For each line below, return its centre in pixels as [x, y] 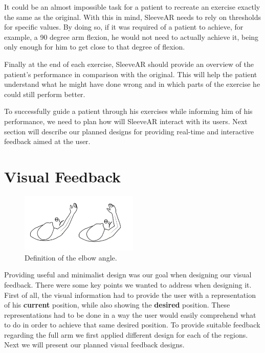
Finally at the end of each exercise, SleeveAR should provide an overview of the [129, 64]
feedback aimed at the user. [47, 141]
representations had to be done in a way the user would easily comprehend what [130, 314]
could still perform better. [45, 94]
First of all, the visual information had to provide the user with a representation [130, 295]
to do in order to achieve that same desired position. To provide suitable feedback [132, 325]
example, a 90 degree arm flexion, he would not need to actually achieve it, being [131, 37]
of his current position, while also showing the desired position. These [117, 305]
